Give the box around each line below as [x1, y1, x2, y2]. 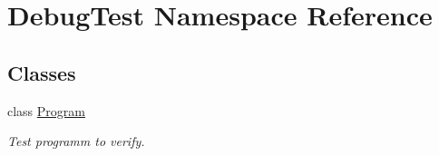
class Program [7, 101, 85, 120]
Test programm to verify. [7, 132, 145, 151]
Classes [7, 58, 76, 86]
